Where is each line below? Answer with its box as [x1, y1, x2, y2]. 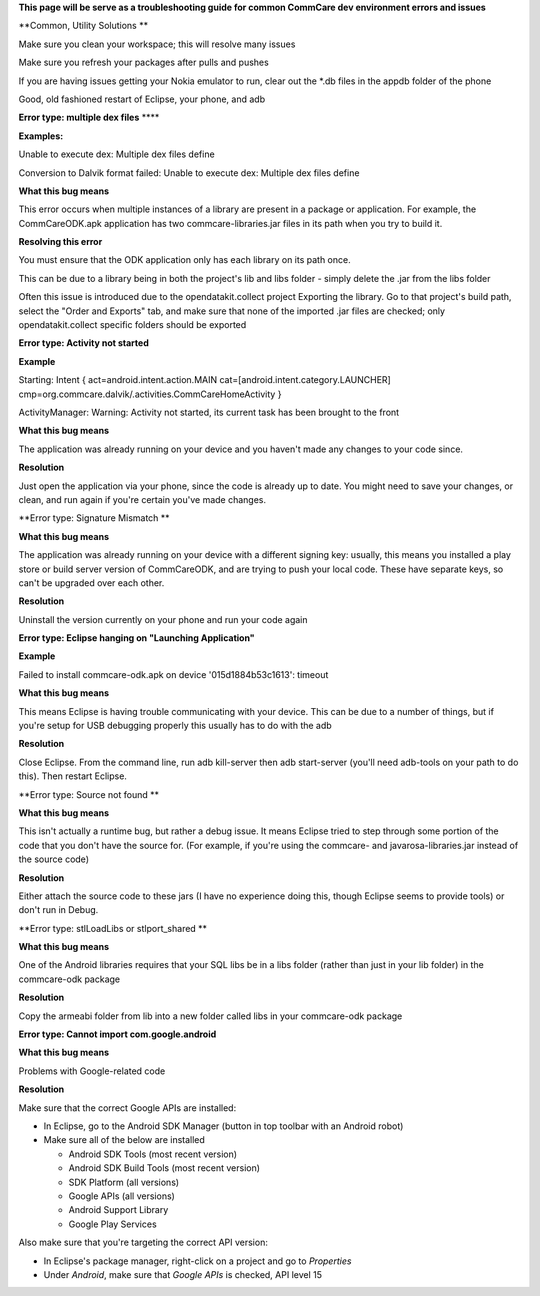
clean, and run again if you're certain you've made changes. [18, 493, 267, 505]
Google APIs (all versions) [68, 1190, 175, 1202]
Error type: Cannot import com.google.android [18, 1028, 217, 1040]
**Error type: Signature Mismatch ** [18, 512, 170, 524]
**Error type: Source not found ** [18, 788, 160, 800]
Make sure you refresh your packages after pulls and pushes [18, 56, 269, 69]
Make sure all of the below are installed [43, 1134, 205, 1146]
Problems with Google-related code [18, 1065, 166, 1077]
